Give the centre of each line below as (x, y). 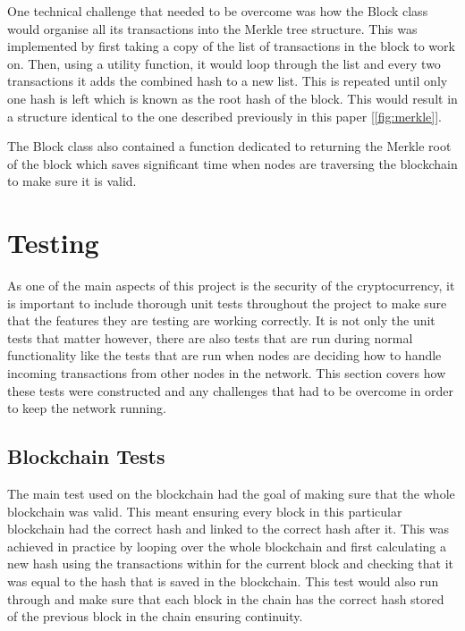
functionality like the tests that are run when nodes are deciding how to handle (224, 355)
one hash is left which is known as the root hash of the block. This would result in (232, 98)
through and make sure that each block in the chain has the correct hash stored (226, 598)
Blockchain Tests (86, 456)
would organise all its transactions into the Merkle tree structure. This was (212, 28)
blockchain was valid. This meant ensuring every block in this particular (205, 511)
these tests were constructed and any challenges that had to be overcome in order (231, 390)
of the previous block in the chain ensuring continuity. (155, 616)
